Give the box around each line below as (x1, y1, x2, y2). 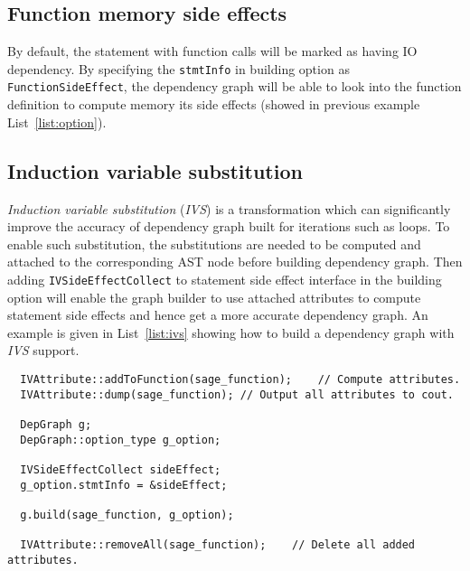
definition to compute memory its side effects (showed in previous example (7, 95, 420, 114)
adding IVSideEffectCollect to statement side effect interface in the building (7, 269, 442, 288)
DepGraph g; (20, 417, 92, 431)
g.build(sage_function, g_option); (20, 508, 234, 521)
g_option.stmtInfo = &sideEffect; (20, 478, 228, 491)
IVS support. (7, 341, 80, 360)
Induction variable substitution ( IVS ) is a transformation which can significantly (7, 199, 451, 218)
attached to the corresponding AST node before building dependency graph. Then (7, 252, 463, 271)
